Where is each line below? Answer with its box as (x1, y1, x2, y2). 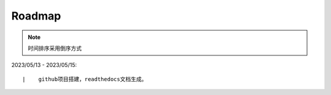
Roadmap (11, 9, 61, 23)
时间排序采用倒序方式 (28, 44, 82, 52)
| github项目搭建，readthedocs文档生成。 (22, 76, 147, 82)
